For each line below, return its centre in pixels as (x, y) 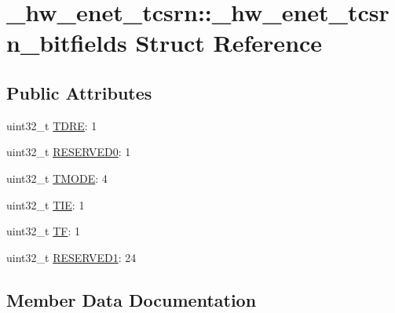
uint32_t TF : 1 (43, 231)
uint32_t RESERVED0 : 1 (69, 152)
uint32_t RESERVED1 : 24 (71, 257)
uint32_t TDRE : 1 (52, 125)
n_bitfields (67, 43)
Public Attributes (79, 92)
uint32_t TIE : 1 (46, 204)
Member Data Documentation (132, 299)
